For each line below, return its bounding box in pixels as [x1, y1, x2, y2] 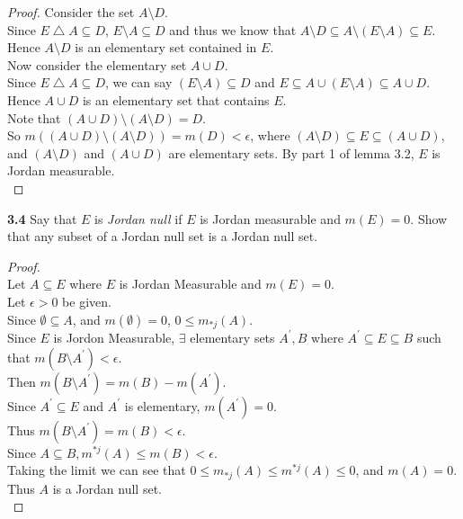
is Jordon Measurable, [53, 327, 175, 346]
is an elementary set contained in [75, 38, 257, 57]
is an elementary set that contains [82, 90, 270, 109]
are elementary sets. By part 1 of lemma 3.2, [168, 143, 414, 162]
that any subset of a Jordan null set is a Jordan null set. [7, 227, 318, 246]
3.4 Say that [7, 209, 77, 228]
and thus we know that [169, 20, 297, 39]
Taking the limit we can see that [7, 461, 186, 479]
